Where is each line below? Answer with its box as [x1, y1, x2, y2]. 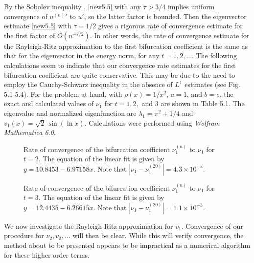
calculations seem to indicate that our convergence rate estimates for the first [4, 60, 236, 70]
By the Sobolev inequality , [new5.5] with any [4, 1, 141, 11]
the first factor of [4, 30, 55, 40]
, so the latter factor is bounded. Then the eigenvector [84, 11, 247, 21]
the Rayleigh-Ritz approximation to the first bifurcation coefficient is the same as [4, 41, 248, 51]
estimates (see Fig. [185, 79, 240, 89]
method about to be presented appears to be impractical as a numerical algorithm [4, 240, 251, 250]
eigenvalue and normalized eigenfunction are [4, 108, 137, 118]
